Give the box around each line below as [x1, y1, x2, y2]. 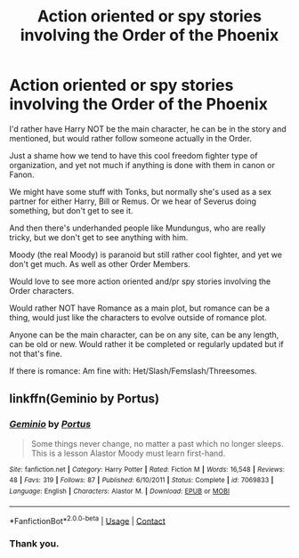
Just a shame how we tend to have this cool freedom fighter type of [9, 150, 258, 161]
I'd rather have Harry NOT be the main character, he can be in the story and [9, 123, 287, 134]
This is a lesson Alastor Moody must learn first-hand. [30, 448, 226, 458]
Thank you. [9, 538, 60, 550]
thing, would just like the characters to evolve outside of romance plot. [9, 311, 267, 322]
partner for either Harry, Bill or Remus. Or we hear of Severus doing [9, 196, 256, 206]
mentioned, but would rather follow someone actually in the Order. [9, 133, 252, 143]
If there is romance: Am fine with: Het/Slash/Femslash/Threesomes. [9, 365, 258, 376]
